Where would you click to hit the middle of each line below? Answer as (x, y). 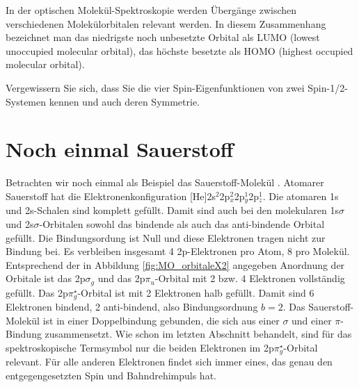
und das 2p (121, 278)
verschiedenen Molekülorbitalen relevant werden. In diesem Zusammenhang (166, 23)
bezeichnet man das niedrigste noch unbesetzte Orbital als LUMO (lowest (163, 37)
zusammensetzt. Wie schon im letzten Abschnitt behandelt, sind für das (198, 334)
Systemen (26, 101)
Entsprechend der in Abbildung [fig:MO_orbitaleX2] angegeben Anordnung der (175, 264)
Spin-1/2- (328, 87)
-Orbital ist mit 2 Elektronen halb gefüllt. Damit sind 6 (196, 292)
